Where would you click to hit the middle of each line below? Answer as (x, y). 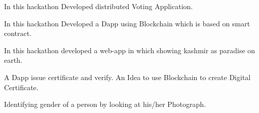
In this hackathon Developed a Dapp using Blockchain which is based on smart (127, 23)
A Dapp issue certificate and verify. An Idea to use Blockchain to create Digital (127, 77)
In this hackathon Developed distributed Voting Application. (99, 6)
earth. (13, 60)
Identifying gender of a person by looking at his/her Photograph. (105, 104)
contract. (18, 33)
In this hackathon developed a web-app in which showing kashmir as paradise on (130, 50)
